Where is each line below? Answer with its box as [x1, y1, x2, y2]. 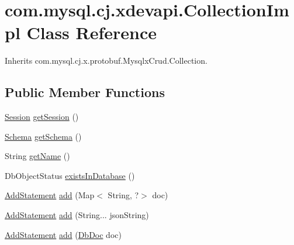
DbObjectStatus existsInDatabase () [5, 169, 135, 181]
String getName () [5, 150, 70, 162]
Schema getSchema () [5, 130, 82, 142]
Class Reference [26, 20, 157, 44]
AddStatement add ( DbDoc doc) [5, 228, 122, 240]
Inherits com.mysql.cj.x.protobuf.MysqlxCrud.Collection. [5, 54, 207, 67]
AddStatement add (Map [5, 189, 95, 201]
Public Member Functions [5, 83, 165, 101]
